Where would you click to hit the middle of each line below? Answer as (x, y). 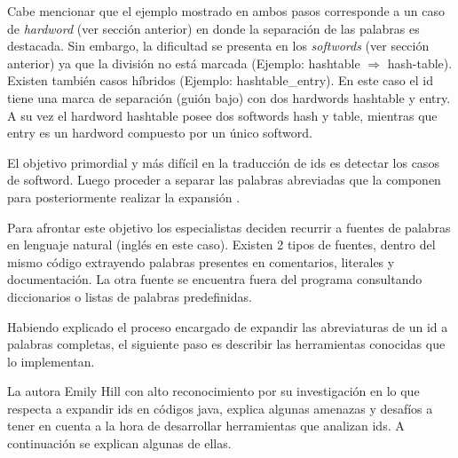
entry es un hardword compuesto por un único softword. (160, 133)
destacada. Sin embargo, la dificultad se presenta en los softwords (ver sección (218, 46)
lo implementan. (51, 361)
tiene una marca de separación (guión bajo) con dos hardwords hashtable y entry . (229, 97)
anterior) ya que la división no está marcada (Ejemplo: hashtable (184, 63)
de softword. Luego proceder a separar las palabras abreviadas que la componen (224, 180)
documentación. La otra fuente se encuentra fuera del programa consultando (215, 279)
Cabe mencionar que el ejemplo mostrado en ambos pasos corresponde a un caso (226, 11)
